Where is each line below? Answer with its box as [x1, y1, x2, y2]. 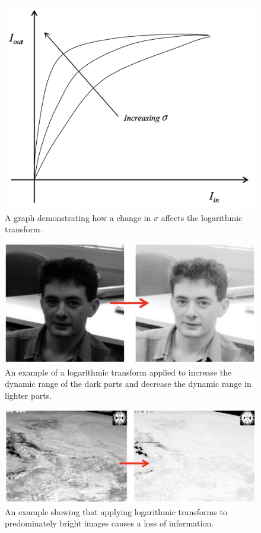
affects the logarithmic [161, 211, 243, 223]
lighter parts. [5, 389, 52, 401]
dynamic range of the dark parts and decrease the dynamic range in [5, 377, 252, 390]
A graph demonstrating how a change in [5, 211, 151, 223]
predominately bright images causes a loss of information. [5, 517, 214, 529]
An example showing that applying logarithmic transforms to [5, 505, 227, 518]
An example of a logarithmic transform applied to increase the [5, 365, 232, 378]
